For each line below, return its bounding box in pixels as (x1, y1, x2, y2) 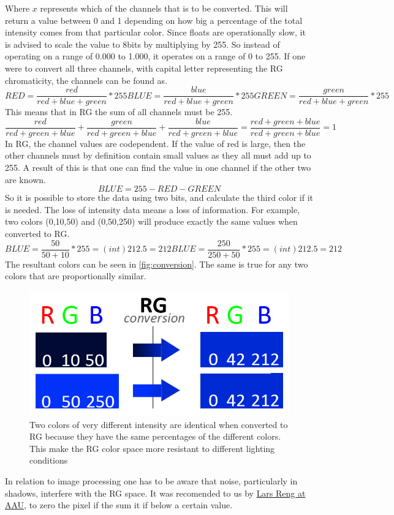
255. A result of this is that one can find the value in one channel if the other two (5, 161, 311, 174)
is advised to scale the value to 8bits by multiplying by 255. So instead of (5, 37, 280, 50)
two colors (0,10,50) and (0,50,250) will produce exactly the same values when (5, 215, 298, 228)
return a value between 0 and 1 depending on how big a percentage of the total (5, 13, 303, 26)
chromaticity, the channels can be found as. (5, 73, 168, 86)
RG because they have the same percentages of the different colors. (29, 430, 281, 443)
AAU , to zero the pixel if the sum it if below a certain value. (5, 498, 233, 511)
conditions (29, 454, 68, 467)
